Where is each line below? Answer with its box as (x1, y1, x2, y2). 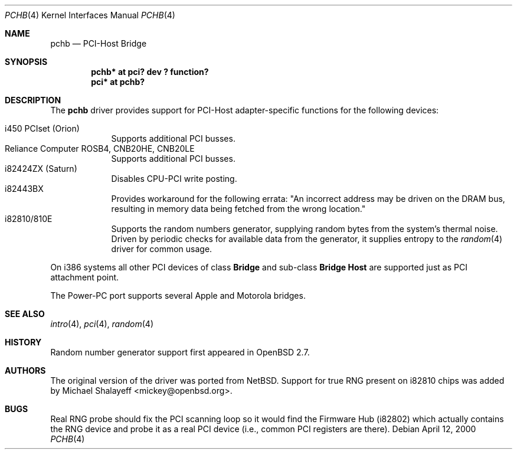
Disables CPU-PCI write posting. (111, 174, 237, 184)
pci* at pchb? (91, 77, 145, 87)
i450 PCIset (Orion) (5, 123, 80, 133)
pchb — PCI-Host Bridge (50, 38, 147, 48)
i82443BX (5, 184, 44, 194)
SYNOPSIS (5, 57, 48, 67)
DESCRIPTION (5, 95, 61, 105)
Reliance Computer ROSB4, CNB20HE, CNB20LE (5, 143, 195, 153)
